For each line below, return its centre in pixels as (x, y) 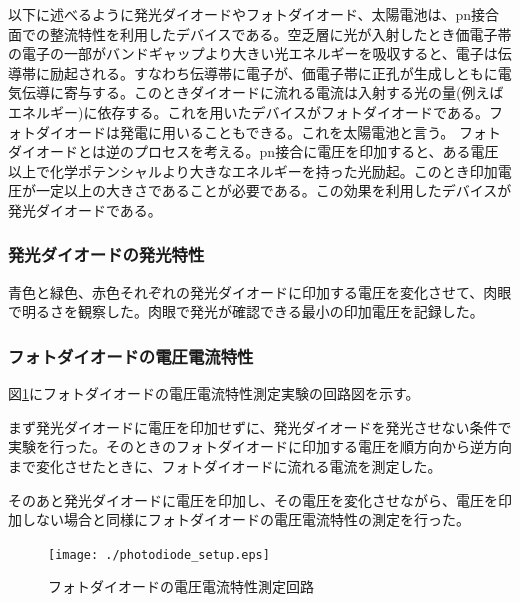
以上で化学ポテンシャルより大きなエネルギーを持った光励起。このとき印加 (253, 170)
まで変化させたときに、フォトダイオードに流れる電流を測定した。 (225, 465)
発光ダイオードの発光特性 (106, 254)
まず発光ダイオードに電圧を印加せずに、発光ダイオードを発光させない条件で (260, 426)
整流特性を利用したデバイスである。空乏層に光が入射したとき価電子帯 (280, 33)
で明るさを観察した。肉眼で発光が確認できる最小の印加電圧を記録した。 (246, 311)
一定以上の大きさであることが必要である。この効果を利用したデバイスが (273, 190)
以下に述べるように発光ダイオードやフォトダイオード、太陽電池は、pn (240, 14)
